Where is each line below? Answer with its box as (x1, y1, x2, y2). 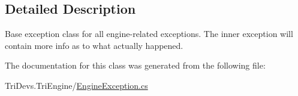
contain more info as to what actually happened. (5, 39, 183, 51)
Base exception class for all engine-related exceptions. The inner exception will (5, 27, 293, 40)
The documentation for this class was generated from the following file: (5, 59, 266, 72)
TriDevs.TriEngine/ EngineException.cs (5, 79, 148, 91)
